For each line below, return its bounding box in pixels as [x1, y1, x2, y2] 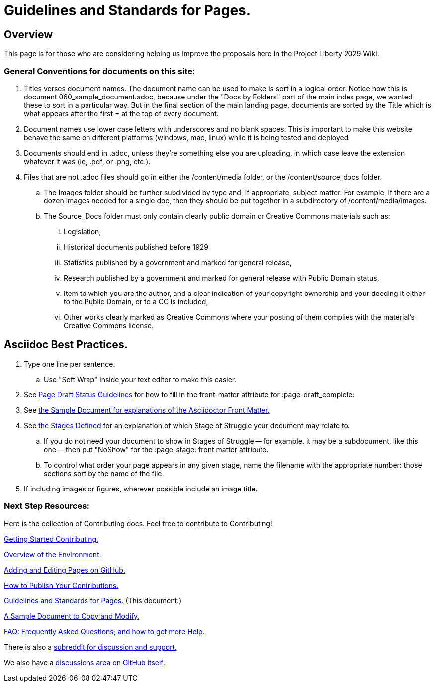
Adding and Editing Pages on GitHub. [4, 565, 125, 574]
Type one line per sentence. [24, 359, 115, 368]
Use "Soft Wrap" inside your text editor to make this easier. [44, 375, 237, 384]
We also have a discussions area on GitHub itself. [4, 658, 165, 667]
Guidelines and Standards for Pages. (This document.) [4, 596, 182, 605]
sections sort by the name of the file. [44, 469, 164, 478]
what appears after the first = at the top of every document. [24, 109, 219, 118]
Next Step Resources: [4, 501, 89, 511]
